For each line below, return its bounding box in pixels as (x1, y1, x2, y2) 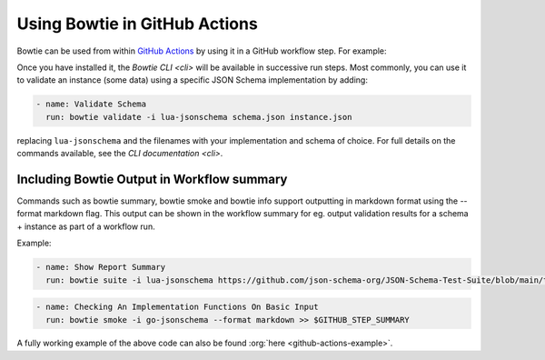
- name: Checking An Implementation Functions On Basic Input (35, 302, 319, 313)
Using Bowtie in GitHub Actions (16, 14, 258, 34)
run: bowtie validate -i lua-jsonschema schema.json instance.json (45, 112, 352, 122)
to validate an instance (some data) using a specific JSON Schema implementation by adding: (16, 75, 368, 85)
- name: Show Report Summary (35, 262, 166, 273)
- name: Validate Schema (35, 99, 147, 109)
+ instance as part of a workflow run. (16, 221, 155, 232)
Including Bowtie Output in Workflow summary (16, 171, 288, 186)
